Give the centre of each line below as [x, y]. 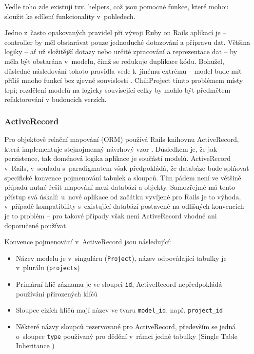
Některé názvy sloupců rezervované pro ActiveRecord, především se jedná [126, 326]
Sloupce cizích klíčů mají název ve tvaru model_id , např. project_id [119, 310]
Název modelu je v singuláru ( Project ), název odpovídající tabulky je [121, 258]
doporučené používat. [36, 225]
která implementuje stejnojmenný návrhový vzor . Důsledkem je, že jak [111, 148]
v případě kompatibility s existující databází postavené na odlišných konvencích [124, 206]
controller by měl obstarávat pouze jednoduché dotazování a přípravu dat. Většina [127, 42]
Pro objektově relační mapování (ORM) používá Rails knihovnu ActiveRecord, [122, 139]
